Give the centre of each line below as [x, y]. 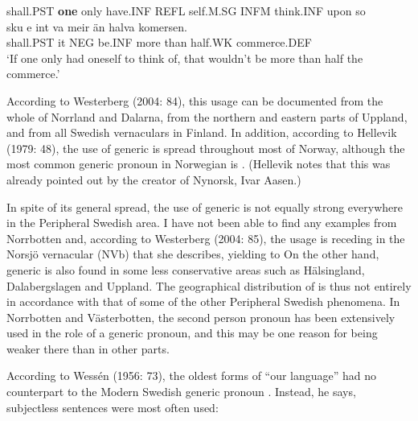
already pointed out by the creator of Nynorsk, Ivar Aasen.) [154, 179]
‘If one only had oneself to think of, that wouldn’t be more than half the [185, 58]
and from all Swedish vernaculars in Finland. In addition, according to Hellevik [202, 132]
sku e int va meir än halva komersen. [97, 26]
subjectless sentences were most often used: [113, 407]
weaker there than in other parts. [88, 348]
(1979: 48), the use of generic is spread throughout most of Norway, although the [206, 148]
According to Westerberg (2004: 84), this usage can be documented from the [195, 100]
